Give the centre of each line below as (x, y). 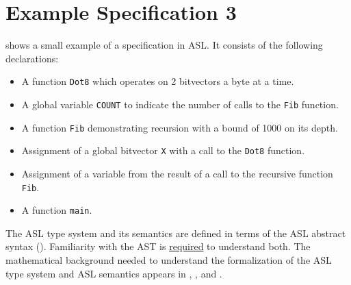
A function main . (57, 210)
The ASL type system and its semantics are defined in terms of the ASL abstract (176, 233)
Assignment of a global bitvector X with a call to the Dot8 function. (163, 150)
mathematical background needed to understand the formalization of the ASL (169, 260)
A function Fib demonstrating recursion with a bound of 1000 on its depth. (180, 127)
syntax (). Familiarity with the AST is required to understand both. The (158, 246)
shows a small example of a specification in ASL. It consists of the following (164, 45)
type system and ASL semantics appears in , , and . (114, 273)
